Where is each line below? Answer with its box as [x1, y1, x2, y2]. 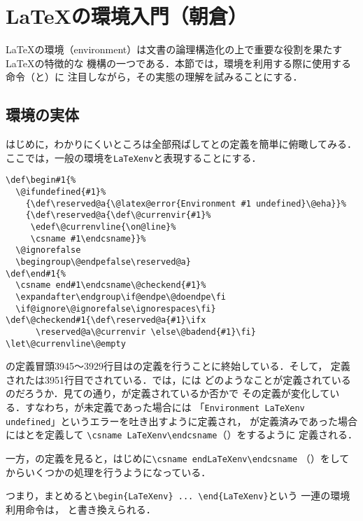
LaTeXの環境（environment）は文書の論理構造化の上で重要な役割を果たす [6, 42, 343, 57]
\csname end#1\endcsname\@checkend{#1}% [15, 280, 206, 291]
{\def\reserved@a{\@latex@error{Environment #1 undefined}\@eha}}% [25, 198, 346, 209]
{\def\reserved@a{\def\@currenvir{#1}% [25, 210, 211, 221]
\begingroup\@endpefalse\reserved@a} [15, 256, 191, 267]
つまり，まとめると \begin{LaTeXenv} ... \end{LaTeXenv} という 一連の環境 [6, 488, 350, 503]
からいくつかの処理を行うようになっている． [6, 464, 211, 479]
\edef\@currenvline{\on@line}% [30, 221, 176, 232]
